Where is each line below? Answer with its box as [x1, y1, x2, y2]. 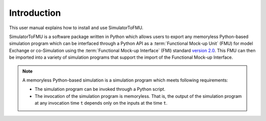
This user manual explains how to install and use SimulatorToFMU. [9, 25, 144, 31]
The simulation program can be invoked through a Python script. [34, 86, 166, 92]
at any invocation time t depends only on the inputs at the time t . [34, 100, 167, 106]
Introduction [9, 7, 61, 18]
